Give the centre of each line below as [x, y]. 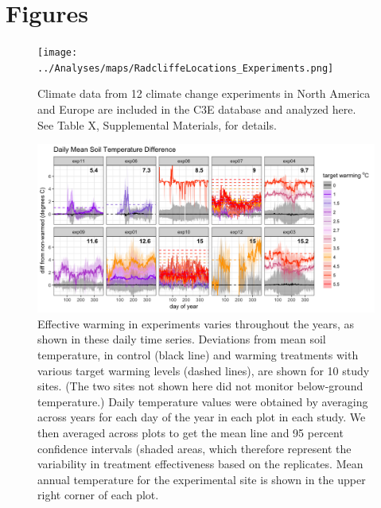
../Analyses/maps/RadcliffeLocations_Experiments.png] [186, 68]
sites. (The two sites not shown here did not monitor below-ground [200, 386]
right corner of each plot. [98, 495]
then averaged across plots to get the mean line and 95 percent [190, 432]
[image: [58, 53]
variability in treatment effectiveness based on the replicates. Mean [200, 464]
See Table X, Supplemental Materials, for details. [157, 124]
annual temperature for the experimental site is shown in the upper [202, 479]
